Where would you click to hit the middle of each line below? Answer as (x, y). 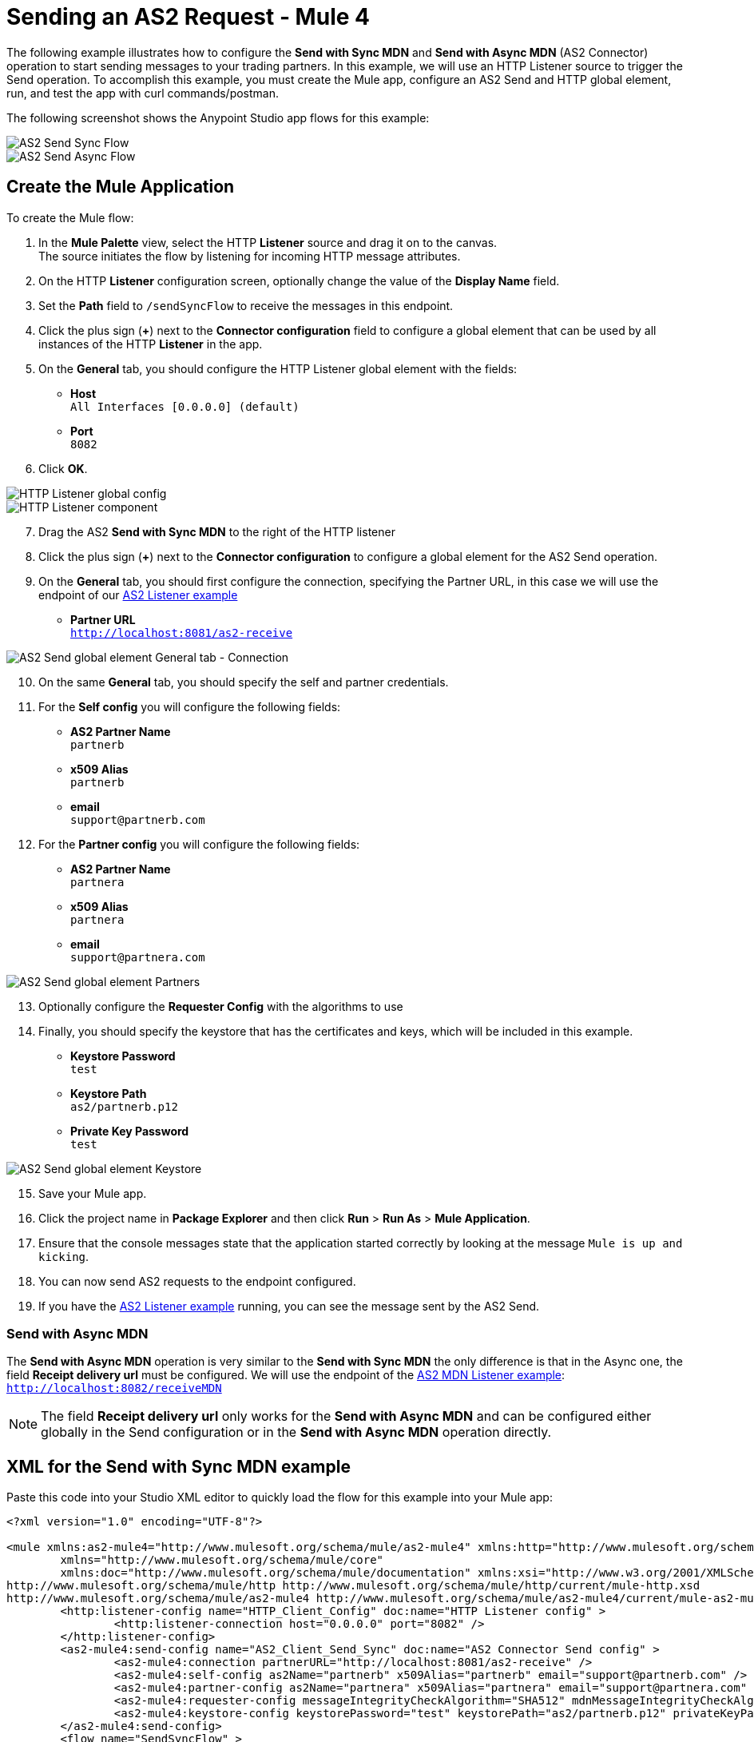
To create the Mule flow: (70, 217)
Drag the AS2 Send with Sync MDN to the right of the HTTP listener (217, 531)
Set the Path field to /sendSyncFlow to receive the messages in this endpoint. (246, 305)
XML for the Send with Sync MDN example (179, 1466)
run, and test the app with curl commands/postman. (143, 93)
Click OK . (63, 468)
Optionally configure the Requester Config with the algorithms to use (221, 1006)
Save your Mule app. (93, 1193)
